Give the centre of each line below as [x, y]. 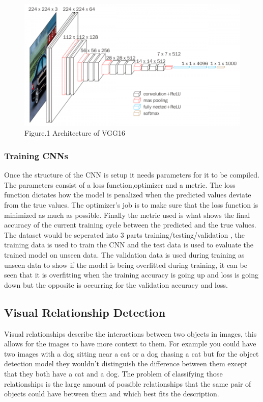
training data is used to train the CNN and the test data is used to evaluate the [129, 245]
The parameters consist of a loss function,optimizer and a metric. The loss [120, 184]
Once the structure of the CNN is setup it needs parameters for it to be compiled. [132, 175]
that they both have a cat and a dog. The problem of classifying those [113, 373]
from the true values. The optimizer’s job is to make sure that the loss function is [131, 205]
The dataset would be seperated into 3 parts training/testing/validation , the [124, 234]
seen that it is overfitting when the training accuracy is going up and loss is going [131, 275]
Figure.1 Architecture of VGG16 [75, 133]
